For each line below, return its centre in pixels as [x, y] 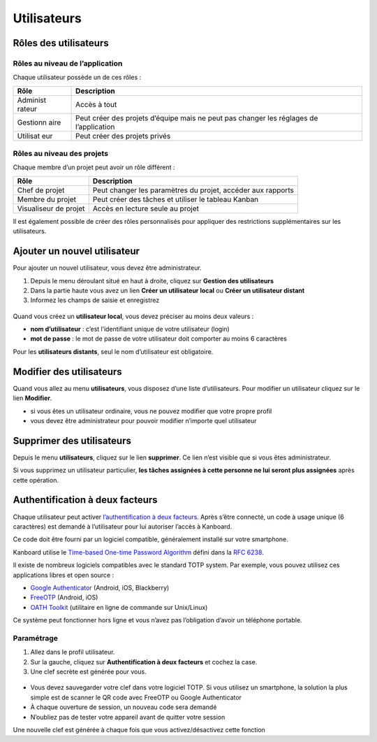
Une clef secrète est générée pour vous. [88, 671]
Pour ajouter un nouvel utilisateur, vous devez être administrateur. [107, 268]
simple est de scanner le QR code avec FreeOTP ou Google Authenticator [136, 697]
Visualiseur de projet [51, 208]
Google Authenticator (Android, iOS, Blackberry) [100, 587]
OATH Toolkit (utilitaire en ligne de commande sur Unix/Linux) [119, 607]
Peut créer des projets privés [123, 136]
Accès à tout [96, 104]
